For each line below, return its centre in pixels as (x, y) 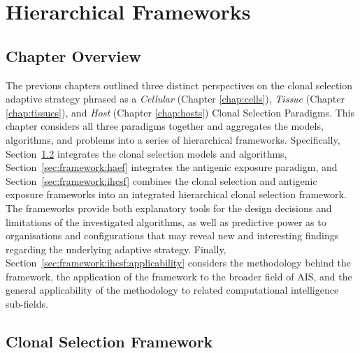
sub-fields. (27, 304)
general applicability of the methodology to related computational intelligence (172, 290)
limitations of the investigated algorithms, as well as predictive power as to (166, 221)
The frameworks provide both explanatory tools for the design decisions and (169, 208)
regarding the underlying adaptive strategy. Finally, (116, 249)
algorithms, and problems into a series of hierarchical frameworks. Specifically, (173, 139)
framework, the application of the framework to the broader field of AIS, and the (179, 276)
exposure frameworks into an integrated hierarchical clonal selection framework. (176, 194)
